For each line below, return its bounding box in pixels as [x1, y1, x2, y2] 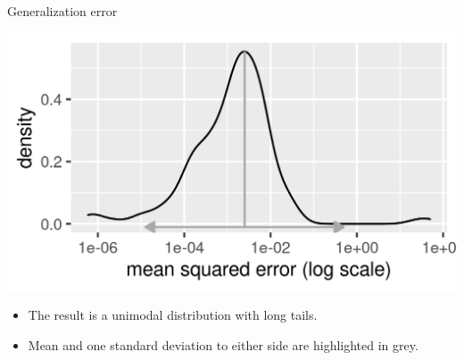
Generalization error [7, 2, 118, 20]
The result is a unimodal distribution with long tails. [28, 306, 318, 324]
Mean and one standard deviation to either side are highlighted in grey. [28, 335, 418, 354]
